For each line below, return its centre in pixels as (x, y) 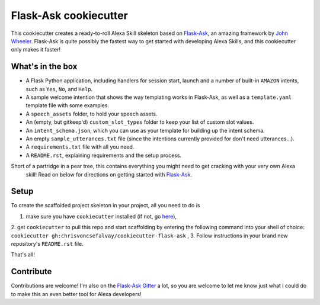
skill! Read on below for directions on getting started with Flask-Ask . (109, 174)
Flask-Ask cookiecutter (70, 15)
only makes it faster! (36, 50)
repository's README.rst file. (47, 244)
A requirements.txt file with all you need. (80, 147)
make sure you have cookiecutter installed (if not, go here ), (101, 216)
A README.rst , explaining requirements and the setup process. (104, 155)
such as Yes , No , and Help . (59, 89)
